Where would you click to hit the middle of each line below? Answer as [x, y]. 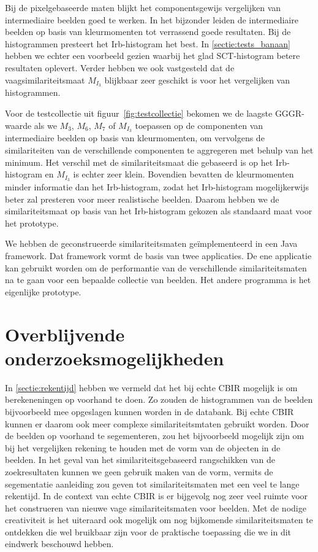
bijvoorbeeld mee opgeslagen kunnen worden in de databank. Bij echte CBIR [150, 411]
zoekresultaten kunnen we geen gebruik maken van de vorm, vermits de [139, 471]
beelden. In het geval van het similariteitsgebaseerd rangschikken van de [140, 460]
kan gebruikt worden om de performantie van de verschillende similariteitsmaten [156, 267]
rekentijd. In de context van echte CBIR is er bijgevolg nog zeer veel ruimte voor [157, 496]
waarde [18, 125]
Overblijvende [65, 334]
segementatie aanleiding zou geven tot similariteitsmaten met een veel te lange [152, 484]
